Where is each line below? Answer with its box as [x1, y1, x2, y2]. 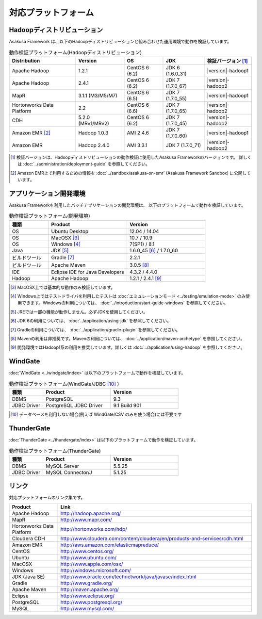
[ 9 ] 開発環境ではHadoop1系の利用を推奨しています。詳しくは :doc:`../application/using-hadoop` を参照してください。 [10, 344, 245, 350]
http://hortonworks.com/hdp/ [60, 525, 127, 532]
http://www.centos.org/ [60, 548, 114, 554]
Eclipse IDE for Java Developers [51, 268, 125, 275]
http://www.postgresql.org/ [60, 599, 123, 605]
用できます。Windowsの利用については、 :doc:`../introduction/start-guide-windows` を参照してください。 [17, 300, 228, 306]
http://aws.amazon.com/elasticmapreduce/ [60, 541, 159, 548]
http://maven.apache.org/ [60, 586, 119, 593]
